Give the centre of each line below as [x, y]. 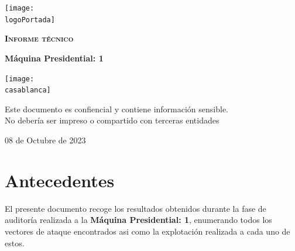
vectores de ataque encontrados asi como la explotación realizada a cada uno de [147, 231]
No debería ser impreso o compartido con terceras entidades [112, 120]
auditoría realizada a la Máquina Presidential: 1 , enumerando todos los [138, 220]
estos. [15, 243]
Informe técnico [39, 38]
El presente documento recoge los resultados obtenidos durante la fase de [136, 208]
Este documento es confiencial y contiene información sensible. [117, 109]
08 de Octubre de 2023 [45, 140]
